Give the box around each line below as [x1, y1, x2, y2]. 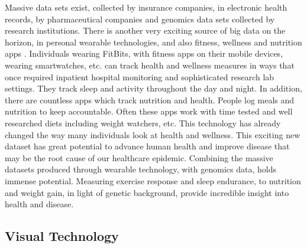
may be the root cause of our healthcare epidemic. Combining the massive [5, 151, 273, 164]
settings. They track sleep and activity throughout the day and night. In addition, [5, 82, 302, 94]
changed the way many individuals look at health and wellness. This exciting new [5, 128, 300, 141]
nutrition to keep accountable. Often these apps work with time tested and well [5, 105, 293, 118]
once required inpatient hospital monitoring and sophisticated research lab [5, 70, 274, 83]
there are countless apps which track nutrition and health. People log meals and [5, 93, 295, 106]
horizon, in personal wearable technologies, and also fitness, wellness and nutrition [5, 35, 302, 48]
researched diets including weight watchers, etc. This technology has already [5, 116, 281, 129]
